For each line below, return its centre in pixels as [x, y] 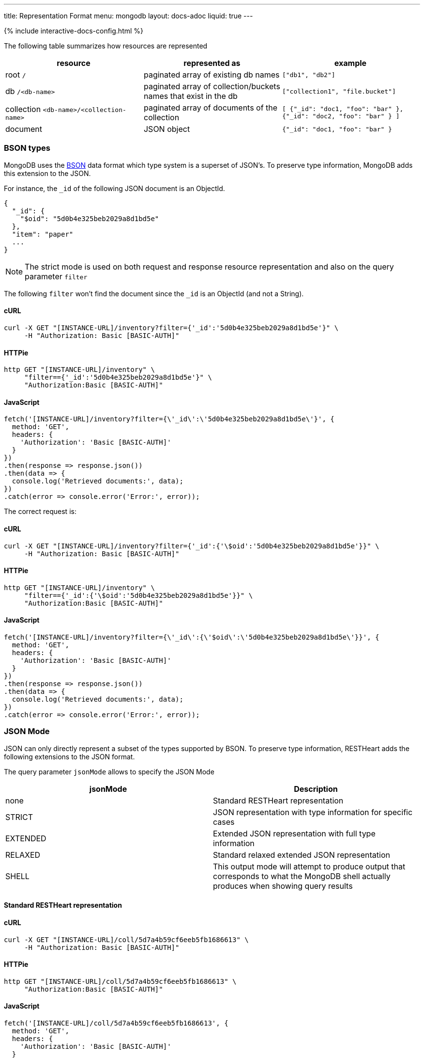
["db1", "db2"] [309, 75]
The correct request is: [40, 512]
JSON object [167, 129]
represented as [212, 63]
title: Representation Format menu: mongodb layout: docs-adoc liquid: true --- [129, 16]
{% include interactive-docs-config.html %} [74, 31]
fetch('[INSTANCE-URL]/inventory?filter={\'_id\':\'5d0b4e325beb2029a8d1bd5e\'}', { [169, 419]
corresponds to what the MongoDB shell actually [302, 876]
